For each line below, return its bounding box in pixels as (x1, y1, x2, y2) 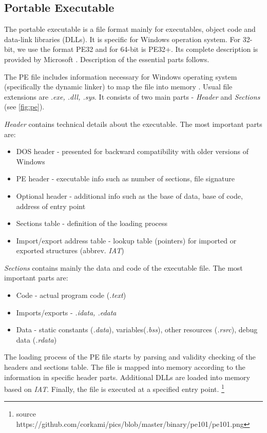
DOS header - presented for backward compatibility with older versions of (16, 146, 249, 157)
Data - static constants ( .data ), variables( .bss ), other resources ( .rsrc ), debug (16, 324, 258, 335)
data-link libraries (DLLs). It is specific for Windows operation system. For (4, 33, 241, 44)
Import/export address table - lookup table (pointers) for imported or (16, 235, 237, 246)
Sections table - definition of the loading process (16, 218, 168, 229)
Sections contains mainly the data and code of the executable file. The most (4, 262, 243, 273)
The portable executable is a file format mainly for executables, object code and (4, 24, 256, 34)
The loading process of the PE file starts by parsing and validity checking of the (4, 351, 256, 362)
